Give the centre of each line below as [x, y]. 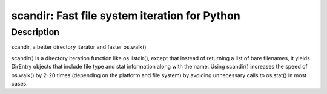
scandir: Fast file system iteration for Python [126, 16]
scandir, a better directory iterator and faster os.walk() [79, 47]
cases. [19, 83]
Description [35, 32]
